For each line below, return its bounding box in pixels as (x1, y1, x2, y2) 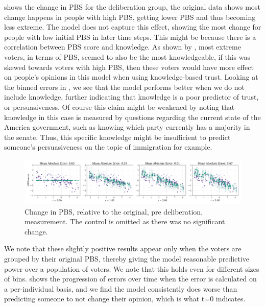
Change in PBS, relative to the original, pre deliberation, (25, 206, 203, 217)
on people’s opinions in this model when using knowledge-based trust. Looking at (4, 72, 258, 82)
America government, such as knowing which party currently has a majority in (4, 122, 250, 132)
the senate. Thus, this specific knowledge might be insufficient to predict (4, 131, 231, 142)
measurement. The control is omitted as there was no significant (25, 216, 225, 227)
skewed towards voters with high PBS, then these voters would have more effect (4, 61, 254, 72)
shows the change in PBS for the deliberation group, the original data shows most (4, 2, 260, 12)
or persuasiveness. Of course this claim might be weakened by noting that (4, 101, 235, 112)
